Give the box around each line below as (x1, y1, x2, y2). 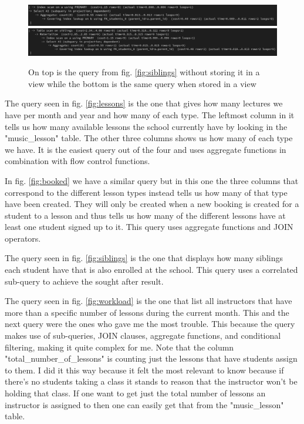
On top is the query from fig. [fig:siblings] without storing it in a (28, 66, 260, 78)
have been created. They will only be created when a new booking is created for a (5, 198, 299, 210)
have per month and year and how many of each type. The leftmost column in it (5, 108, 295, 121)
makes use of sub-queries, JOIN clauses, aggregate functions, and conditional (5, 329, 281, 342)
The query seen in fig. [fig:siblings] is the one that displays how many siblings (5, 252, 283, 264)
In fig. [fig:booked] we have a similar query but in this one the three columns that (5, 174, 299, 186)
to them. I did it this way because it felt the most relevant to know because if (5, 363, 284, 376)
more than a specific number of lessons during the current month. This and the (5, 306, 289, 318)
